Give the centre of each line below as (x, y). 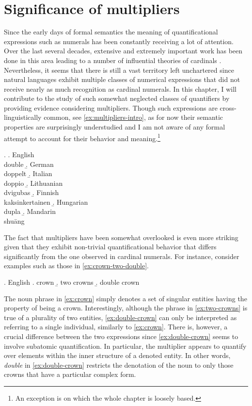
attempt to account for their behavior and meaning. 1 (82, 137)
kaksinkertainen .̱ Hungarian (46, 202)
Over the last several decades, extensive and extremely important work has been (123, 51)
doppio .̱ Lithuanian (33, 183)
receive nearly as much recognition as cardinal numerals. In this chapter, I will (120, 89)
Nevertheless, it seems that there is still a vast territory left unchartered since (119, 70)
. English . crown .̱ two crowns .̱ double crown (72, 282)
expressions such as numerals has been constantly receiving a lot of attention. (119, 41)
